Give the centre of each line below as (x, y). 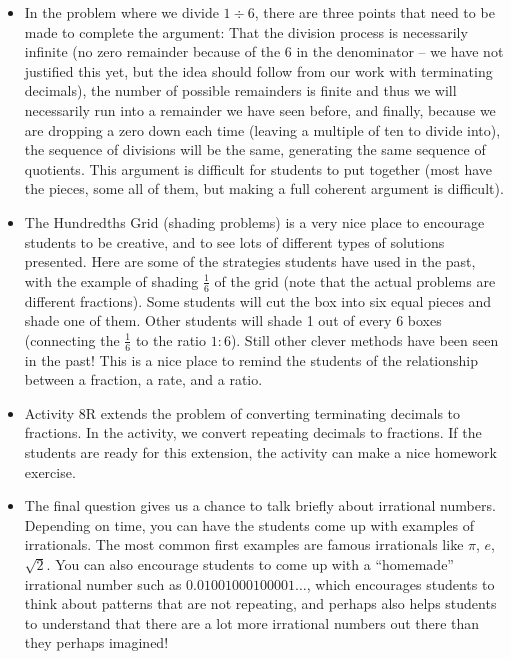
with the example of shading (111, 280)
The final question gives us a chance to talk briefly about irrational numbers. (260, 505)
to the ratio (170, 339)
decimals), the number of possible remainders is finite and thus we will (240, 90)
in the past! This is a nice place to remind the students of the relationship (251, 359)
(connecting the (72, 339)
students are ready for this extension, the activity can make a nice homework (260, 451)
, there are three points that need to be (374, 12)
